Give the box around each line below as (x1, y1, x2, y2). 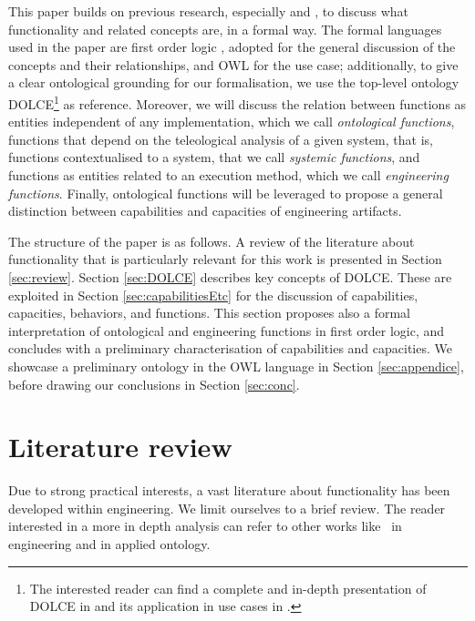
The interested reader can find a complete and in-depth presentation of (29, 578, 427, 597)
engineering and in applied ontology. (8, 534, 211, 554)
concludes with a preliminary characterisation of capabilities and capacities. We (8, 339, 452, 358)
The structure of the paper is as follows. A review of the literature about (8, 231, 415, 250)
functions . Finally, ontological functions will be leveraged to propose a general (8, 183, 443, 202)
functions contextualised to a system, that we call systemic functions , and (8, 148, 420, 167)
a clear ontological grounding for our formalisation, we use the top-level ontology (8, 73, 460, 92)
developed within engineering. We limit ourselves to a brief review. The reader (8, 498, 446, 517)
